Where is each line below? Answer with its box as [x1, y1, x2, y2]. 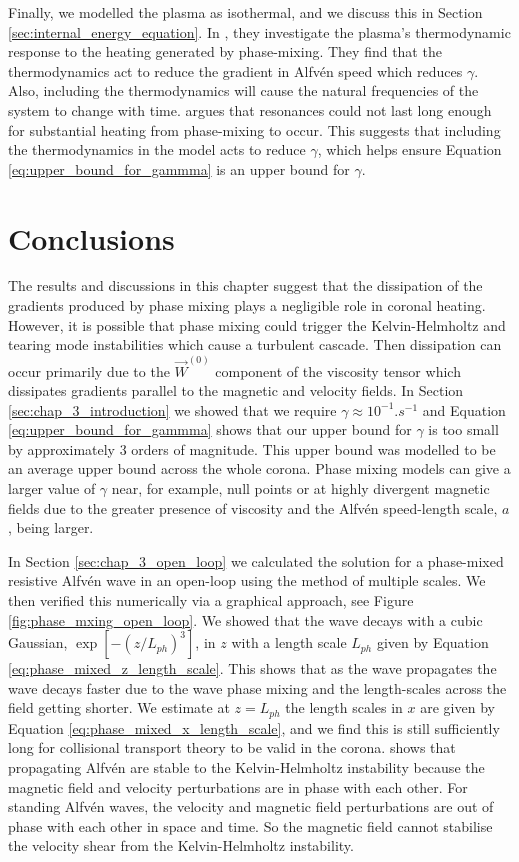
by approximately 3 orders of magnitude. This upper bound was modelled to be [8, 438, 496, 459]
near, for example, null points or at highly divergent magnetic [111, 478, 490, 499]
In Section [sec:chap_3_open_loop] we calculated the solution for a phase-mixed [8, 550, 504, 571]
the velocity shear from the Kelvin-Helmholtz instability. [8, 835, 354, 856]
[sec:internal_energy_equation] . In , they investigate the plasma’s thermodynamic [8, 21, 511, 42]
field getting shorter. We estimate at [8, 697, 230, 718]
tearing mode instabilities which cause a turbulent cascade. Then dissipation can [8, 334, 502, 355]
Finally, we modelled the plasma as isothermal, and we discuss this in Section [8, 2, 483, 22]
